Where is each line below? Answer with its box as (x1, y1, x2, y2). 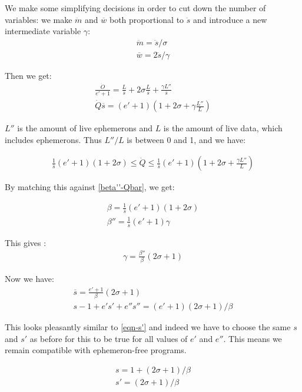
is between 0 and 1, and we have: (127, 133, 246, 145)
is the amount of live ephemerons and (17, 122, 152, 134)
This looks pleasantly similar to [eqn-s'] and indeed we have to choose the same (5, 321, 291, 333)
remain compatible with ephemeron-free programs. (5, 344, 187, 356)
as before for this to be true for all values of (29, 332, 188, 344)
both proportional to (109, 13, 184, 25)
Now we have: (5, 273, 54, 285)
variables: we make (5, 13, 72, 25)
